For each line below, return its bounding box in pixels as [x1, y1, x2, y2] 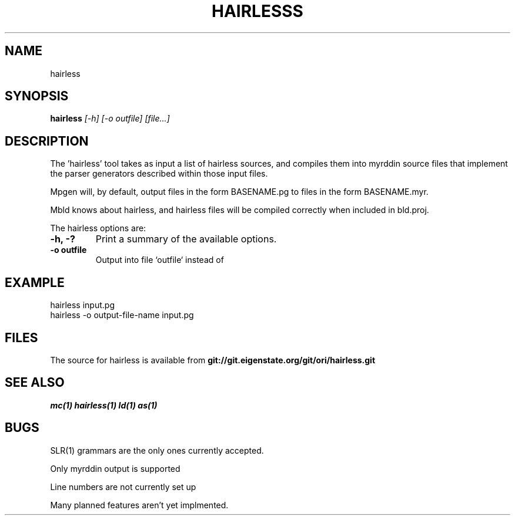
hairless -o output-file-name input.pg [50, 310, 194, 320]
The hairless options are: [50, 223, 146, 234]
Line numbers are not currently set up [50, 481, 196, 492]
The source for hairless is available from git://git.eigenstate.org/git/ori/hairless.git [50, 354, 376, 365]
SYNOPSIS [5, 89, 69, 104]
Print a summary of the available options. [95, 233, 277, 245]
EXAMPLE [5, 275, 65, 290]
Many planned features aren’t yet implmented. [50, 499, 229, 510]
